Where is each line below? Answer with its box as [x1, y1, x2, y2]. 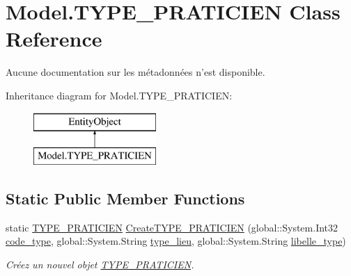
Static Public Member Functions [6, 188, 245, 209]
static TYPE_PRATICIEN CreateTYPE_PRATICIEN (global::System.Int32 [6, 220, 338, 234]
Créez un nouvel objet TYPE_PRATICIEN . [6, 257, 194, 272]
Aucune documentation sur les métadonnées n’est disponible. [6, 65, 265, 79]
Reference [6, 24, 102, 53]
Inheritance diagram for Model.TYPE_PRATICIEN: [6, 88, 233, 102]
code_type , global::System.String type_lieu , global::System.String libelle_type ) [6, 234, 346, 248]
